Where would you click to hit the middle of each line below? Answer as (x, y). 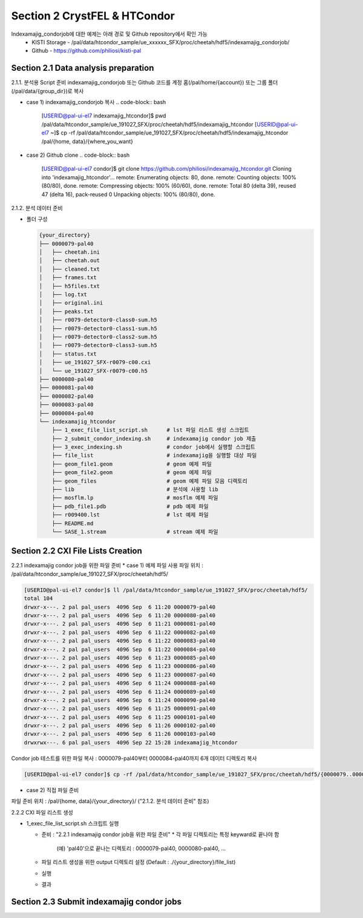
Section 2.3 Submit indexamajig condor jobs (96, 901)
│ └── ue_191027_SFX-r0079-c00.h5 (93, 371)
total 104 (38, 599)
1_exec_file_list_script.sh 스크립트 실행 (73, 823)
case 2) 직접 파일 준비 (53, 790)
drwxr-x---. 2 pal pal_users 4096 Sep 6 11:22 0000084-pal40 (120, 649)
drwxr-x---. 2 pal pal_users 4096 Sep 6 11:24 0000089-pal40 (120, 692)
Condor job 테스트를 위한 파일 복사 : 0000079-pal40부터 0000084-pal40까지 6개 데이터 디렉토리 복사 (134, 758)
